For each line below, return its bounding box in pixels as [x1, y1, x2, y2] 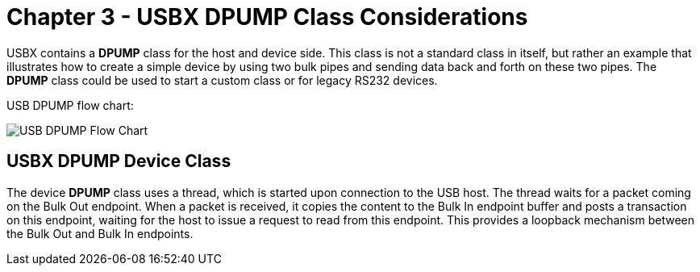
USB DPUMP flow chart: [6, 98, 134, 112]
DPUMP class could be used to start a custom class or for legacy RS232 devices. [6, 73, 438, 87]
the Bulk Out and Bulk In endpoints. [6, 226, 194, 241]
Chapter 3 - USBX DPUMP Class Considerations [6, 3, 528, 31]
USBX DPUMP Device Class [6, 151, 231, 172]
